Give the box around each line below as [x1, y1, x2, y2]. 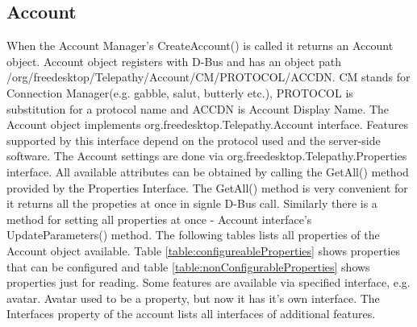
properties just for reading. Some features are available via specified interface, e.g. [6, 274, 411, 291]
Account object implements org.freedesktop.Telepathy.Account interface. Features [6, 116, 408, 133]
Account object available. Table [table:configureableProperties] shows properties [6, 242, 401, 259]
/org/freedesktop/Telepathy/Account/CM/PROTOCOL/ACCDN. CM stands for [6, 68, 411, 85]
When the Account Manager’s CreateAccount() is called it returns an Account [6, 37, 394, 54]
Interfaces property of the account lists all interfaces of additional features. [6, 305, 376, 322]
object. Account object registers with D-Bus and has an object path [6, 52, 341, 69]
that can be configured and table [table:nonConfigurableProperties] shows [6, 258, 370, 275]
